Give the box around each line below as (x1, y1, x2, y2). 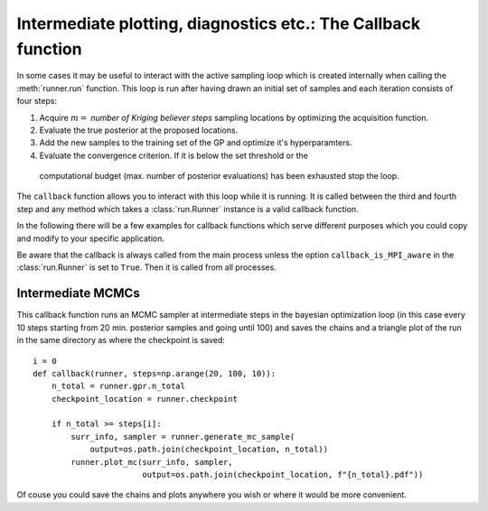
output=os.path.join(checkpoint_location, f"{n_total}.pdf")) (141, 469, 424, 480)
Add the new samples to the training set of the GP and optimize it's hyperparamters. (39, 137, 352, 148)
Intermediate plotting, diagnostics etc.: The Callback (16, 14, 421, 33)
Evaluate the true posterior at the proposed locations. (39, 125, 239, 135)
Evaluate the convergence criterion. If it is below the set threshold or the (39, 150, 309, 161)
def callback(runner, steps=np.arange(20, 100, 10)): (33, 368, 276, 378)
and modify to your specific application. (16, 233, 164, 244)
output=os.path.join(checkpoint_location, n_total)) (89, 444, 329, 455)
